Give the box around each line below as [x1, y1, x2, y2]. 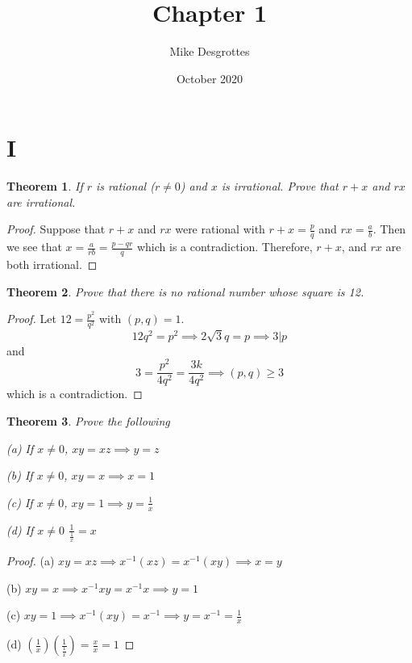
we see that [6, 238, 62, 255]
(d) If [6, 521, 34, 538]
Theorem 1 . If [6, 178, 83, 195]
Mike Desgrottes [169, 43, 250, 60]
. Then [372, 220, 406, 237]
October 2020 [176, 69, 243, 86]
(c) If [6, 493, 33, 510]
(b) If [6, 467, 33, 484]
